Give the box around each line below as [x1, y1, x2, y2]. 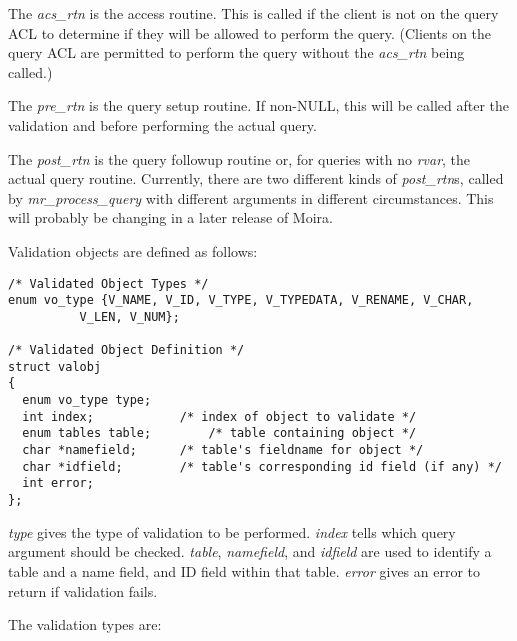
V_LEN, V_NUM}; [79, 309, 180, 324]
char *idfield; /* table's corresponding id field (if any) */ [22, 459, 502, 474]
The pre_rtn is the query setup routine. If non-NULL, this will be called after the [8, 95, 510, 116]
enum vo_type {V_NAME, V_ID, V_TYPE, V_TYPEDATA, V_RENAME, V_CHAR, [8, 293, 474, 308]
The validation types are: [8, 614, 162, 635]
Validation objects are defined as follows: [8, 240, 258, 261]
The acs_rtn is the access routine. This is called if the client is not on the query [8, 3, 499, 23]
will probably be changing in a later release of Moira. [8, 207, 333, 228]
